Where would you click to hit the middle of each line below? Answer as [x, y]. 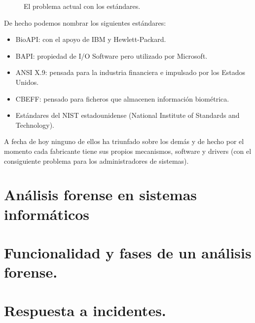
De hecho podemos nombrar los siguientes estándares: [85, 22]
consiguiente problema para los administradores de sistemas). [96, 161]
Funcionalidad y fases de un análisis [128, 252]
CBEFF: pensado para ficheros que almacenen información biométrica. [122, 98]
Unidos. [27, 82]
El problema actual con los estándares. [82, 6]
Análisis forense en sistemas [101, 195]
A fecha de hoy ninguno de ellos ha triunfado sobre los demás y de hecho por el [124, 141]
